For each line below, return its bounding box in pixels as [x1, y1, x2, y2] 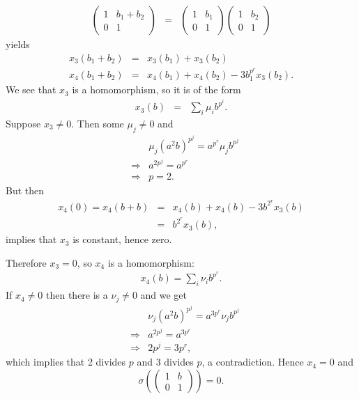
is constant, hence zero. [72, 232, 172, 247]
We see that [6, 82, 56, 97]
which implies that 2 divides [6, 354, 126, 369]
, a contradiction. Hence [201, 354, 304, 369]
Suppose [6, 116, 41, 130]
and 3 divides [137, 354, 194, 369]
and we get [140, 288, 188, 302]
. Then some [71, 116, 124, 130]
